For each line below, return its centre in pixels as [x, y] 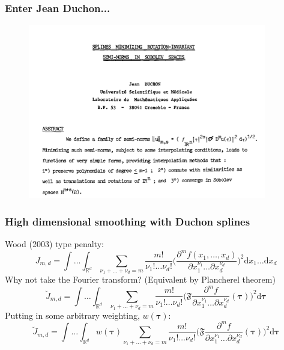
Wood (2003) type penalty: [54, 244]
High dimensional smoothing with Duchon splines [128, 221]
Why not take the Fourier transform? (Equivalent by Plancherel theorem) [140, 279]
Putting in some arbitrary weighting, [72, 315]
